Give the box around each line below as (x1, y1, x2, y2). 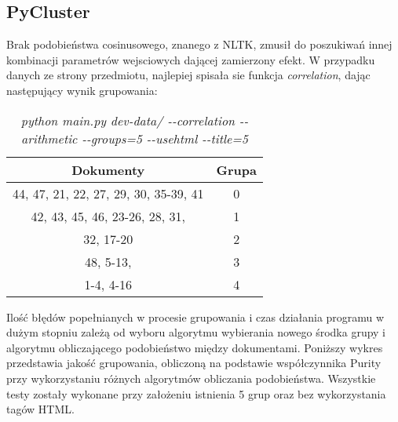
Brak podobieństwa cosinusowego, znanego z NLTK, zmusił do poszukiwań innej (6, 36, 393, 53)
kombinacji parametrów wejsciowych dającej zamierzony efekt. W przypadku (6, 51, 375, 67)
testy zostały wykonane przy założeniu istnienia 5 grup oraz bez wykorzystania (6, 385, 386, 402)
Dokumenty (71, 160, 145, 179)
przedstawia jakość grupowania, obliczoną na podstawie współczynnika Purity (6, 355, 382, 371)
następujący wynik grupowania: (6, 82, 158, 98)
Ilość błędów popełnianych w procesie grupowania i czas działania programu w (6, 308, 385, 325)
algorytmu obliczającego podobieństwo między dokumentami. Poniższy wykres (6, 339, 383, 355)
